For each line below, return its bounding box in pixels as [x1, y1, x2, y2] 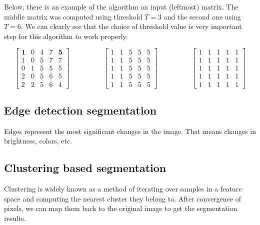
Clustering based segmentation [4, 160, 166, 175]
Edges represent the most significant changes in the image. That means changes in [4, 125, 256, 136]
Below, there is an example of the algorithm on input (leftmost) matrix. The [4, 1, 238, 11]
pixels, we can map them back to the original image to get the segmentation [4, 203, 237, 213]
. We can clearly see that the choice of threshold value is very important [20, 21, 242, 31]
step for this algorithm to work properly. [4, 30, 128, 41]
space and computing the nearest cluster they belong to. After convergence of [4, 193, 241, 203]
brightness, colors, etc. [4, 135, 72, 146]
